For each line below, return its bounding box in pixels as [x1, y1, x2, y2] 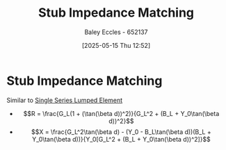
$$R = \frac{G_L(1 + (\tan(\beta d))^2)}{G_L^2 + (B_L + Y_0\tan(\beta [23, 109, 220, 117]
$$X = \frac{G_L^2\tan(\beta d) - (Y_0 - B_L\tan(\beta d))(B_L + [31, 127, 211, 136]
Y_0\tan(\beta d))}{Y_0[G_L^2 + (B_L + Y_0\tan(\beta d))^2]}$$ [31, 135, 211, 143]
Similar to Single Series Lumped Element [6, 96, 123, 104]
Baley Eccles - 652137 [84, 28, 148, 36]
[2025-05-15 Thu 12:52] [81, 41, 151, 49]
